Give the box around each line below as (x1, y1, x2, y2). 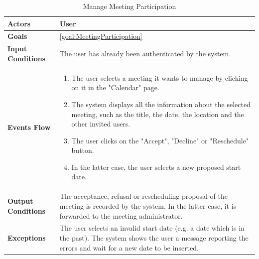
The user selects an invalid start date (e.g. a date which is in (59, 223, 245, 233)
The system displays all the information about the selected (71, 99, 251, 109)
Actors (7, 18, 31, 28)
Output (7, 196, 33, 206)
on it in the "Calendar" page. (71, 82, 159, 93)
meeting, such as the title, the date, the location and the (71, 109, 244, 119)
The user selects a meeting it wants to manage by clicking (71, 72, 248, 83)
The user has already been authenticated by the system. (59, 48, 231, 59)
